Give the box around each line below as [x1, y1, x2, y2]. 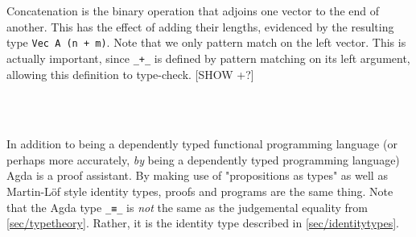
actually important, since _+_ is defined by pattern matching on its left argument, [6, 49, 410, 66]
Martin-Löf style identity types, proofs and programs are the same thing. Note [6, 183, 393, 200]
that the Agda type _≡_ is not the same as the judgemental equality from [6, 198, 368, 215]
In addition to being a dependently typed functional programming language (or [6, 135, 397, 152]
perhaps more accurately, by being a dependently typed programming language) [6, 151, 400, 168]
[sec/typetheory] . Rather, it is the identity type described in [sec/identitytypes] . [6, 214, 400, 231]
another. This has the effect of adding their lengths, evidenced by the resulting [6, 18, 394, 35]
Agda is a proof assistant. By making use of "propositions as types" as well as [6, 167, 388, 184]
